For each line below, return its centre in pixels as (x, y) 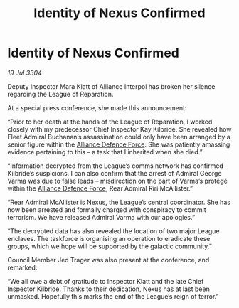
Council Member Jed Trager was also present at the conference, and (108, 260)
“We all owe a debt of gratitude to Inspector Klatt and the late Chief (106, 281)
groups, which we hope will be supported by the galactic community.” (110, 246)
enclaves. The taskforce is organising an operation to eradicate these (109, 238)
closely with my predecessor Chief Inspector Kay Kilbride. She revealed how (119, 129)
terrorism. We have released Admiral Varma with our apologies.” (101, 217)
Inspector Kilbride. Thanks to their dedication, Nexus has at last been (108, 289)
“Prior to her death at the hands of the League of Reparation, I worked (110, 122)
